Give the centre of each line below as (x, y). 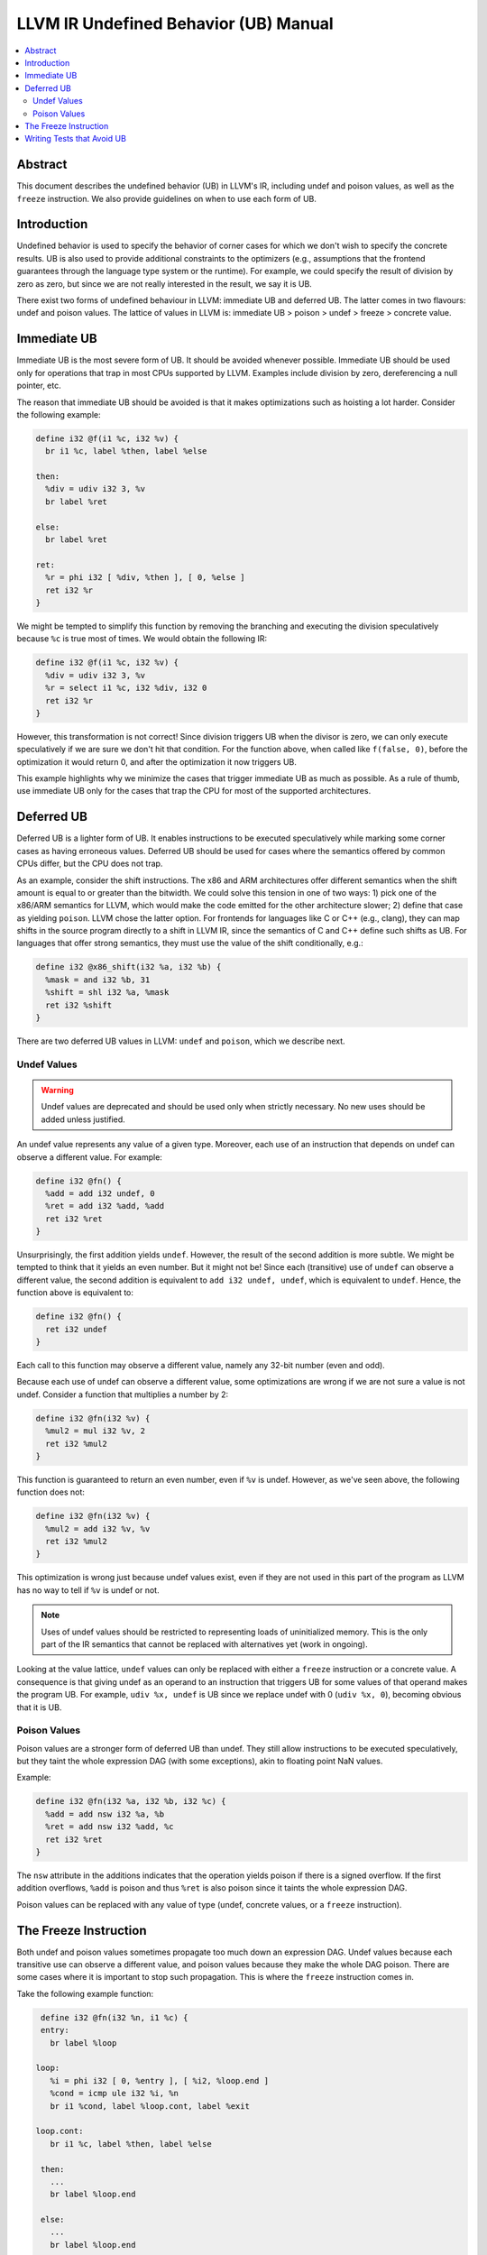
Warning (57, 1090)
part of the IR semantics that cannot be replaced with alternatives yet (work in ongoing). (205, 1644)
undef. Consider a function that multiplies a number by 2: (123, 1394)
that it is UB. (39, 1707)
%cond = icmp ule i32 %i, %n (115, 2094)
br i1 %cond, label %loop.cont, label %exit (150, 2106)
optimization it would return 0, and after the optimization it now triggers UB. (157, 761)
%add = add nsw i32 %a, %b (105, 1814)
